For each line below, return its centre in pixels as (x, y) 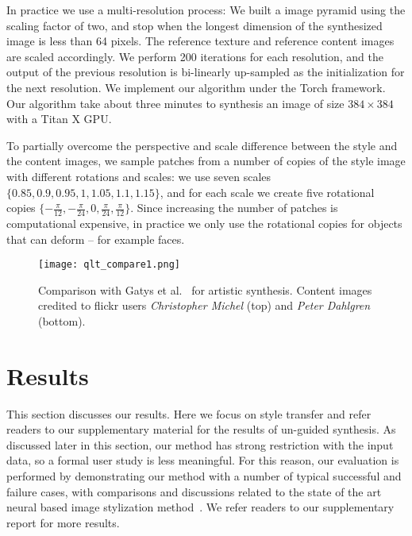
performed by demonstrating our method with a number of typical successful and (204, 476)
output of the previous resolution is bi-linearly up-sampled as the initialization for (206, 72)
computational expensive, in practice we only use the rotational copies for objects (204, 223)
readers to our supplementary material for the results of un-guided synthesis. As (201, 429)
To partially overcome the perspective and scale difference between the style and (202, 145)
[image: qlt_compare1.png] (109, 265)
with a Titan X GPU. (59, 119)
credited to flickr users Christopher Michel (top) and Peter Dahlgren (204, 305)
